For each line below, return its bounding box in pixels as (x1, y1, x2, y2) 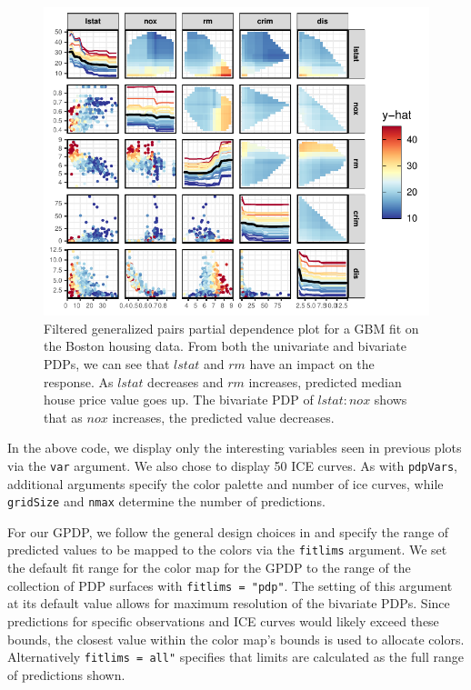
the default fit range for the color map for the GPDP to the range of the (7, 558, 411, 577)
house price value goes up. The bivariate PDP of (44, 390, 314, 409)
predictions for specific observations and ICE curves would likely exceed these (7, 611, 439, 630)
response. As (44, 372, 114, 391)
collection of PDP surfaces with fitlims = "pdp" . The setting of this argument (7, 575, 453, 595)
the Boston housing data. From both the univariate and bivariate (44, 336, 406, 355)
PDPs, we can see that (44, 354, 170, 373)
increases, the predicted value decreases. (112, 407, 335, 426)
